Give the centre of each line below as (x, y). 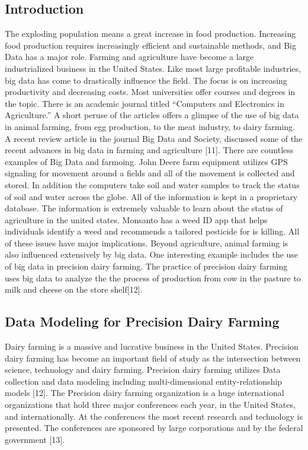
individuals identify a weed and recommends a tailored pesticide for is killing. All (152, 231)
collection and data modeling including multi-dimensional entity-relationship (144, 381)
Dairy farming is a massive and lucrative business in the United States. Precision (152, 346)
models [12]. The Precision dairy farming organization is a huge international (145, 393)
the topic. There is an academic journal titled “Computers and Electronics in (145, 103)
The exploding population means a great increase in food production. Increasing (150, 34)
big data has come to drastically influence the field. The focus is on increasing (146, 80)
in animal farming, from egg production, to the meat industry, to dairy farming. (150, 126)
